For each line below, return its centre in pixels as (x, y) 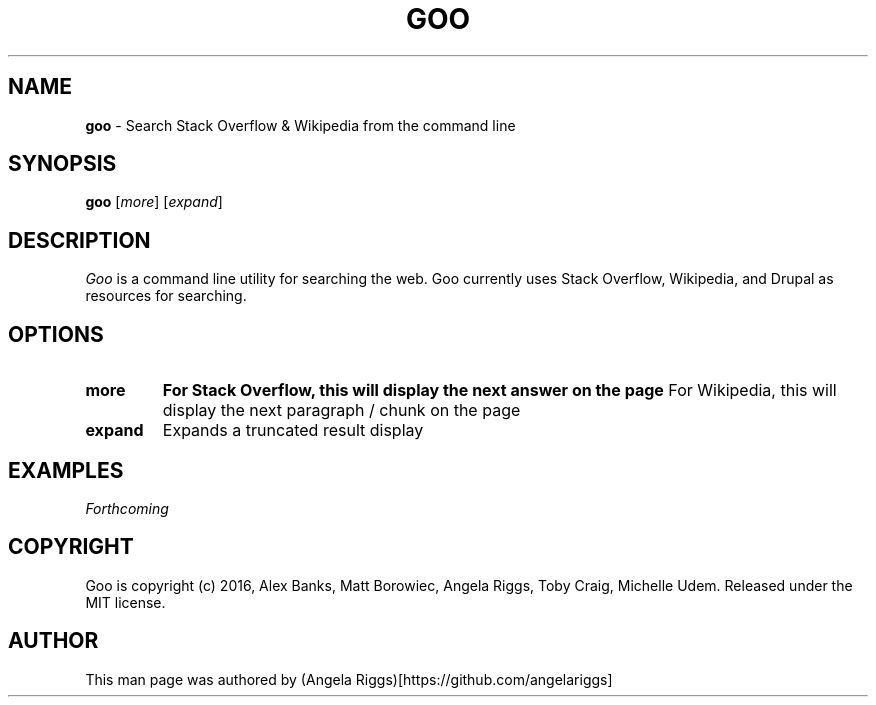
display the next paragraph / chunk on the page (341, 410)
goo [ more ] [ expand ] (154, 202)
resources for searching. (166, 296)
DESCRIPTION (79, 240)
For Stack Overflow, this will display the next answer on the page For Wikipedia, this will (499, 390)
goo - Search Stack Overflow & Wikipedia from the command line (300, 125)
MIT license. (125, 602)
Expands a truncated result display (293, 430)
